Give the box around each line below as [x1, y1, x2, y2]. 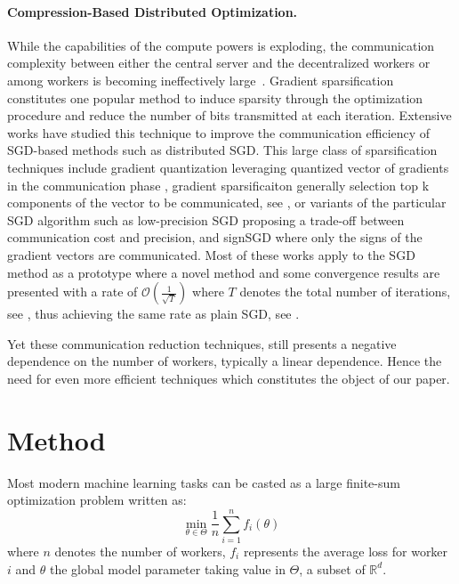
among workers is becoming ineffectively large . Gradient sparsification [7, 70, 394, 89]
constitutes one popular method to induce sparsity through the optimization [7, 88, 423, 107]
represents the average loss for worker [243, 541, 448, 560]
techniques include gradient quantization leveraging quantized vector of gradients [7, 158, 449, 176]
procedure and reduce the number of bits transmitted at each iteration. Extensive [7, 106, 452, 125]
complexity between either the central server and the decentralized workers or [7, 53, 431, 72]
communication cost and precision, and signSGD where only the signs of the [7, 228, 423, 247]
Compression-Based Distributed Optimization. [7, 2, 298, 20]
